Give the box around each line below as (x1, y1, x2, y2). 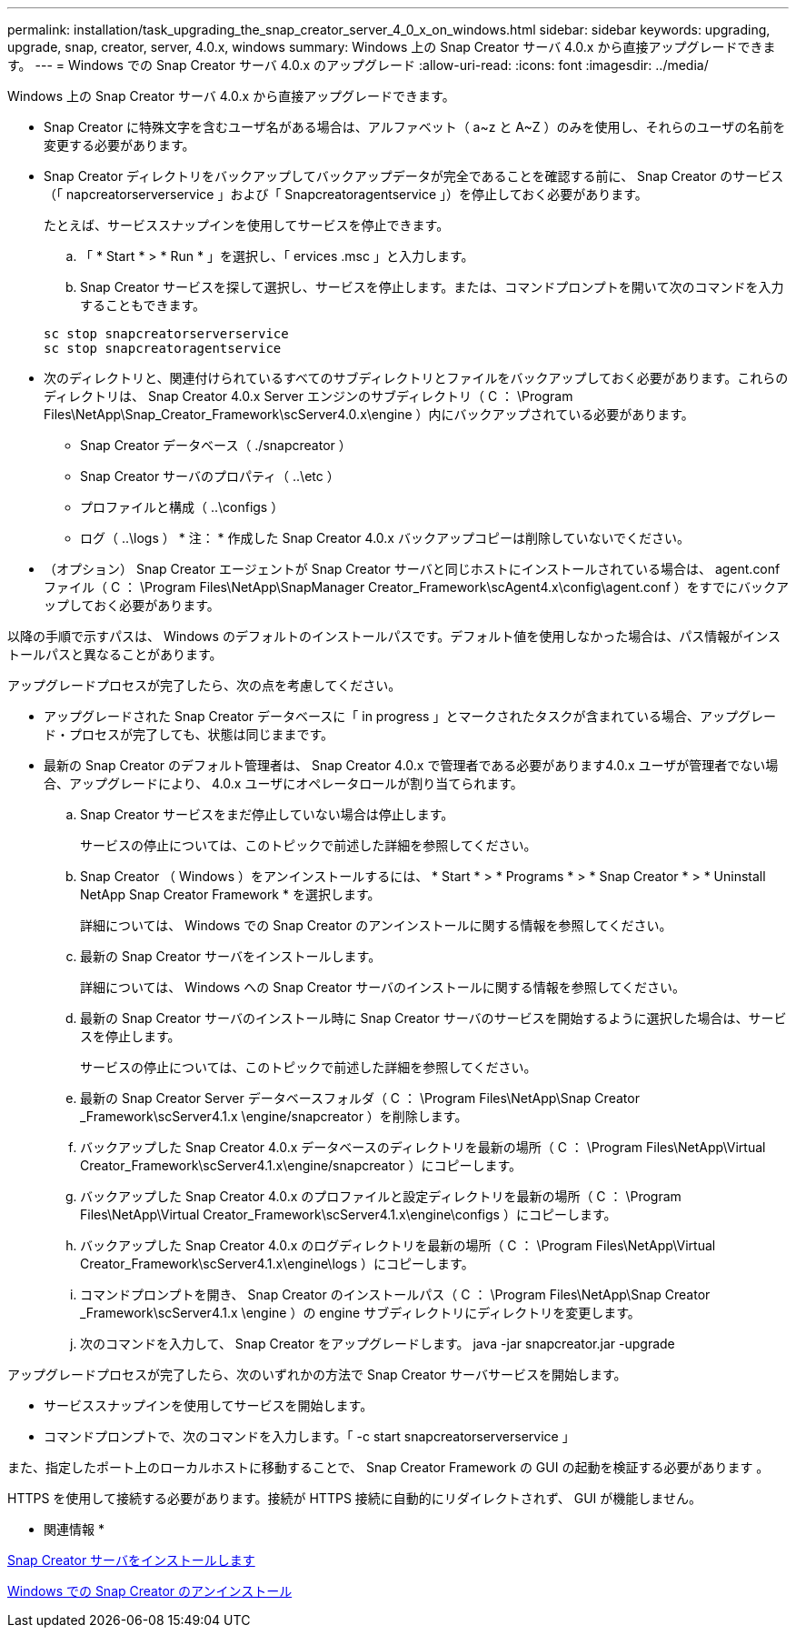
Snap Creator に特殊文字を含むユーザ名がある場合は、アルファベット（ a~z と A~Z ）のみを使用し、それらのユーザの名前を (44, 119, 786, 135)
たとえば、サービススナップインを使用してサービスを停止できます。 (44, 217, 450, 233)
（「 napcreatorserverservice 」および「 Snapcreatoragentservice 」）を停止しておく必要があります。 (44, 186, 648, 202)
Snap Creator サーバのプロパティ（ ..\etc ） (80, 468, 340, 484)
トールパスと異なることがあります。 (7, 647, 223, 662)
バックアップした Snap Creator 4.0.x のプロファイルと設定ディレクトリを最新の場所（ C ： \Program (80, 1189, 682, 1204)
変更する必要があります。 (44, 137, 195, 153)
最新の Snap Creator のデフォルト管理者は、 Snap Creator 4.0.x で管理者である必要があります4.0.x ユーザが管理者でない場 (44, 757, 779, 773)
